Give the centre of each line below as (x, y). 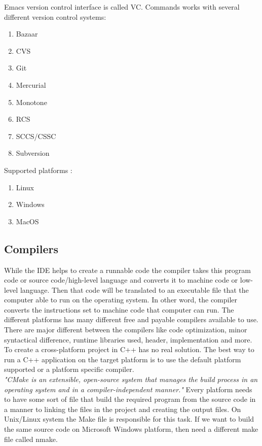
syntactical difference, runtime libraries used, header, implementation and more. (128, 339)
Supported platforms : (38, 170)
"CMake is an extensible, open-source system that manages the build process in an (131, 379)
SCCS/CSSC (36, 136)
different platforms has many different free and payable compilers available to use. (131, 319)
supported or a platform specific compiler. (69, 369)
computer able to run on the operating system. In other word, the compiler (121, 300)
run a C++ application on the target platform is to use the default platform (123, 359)
